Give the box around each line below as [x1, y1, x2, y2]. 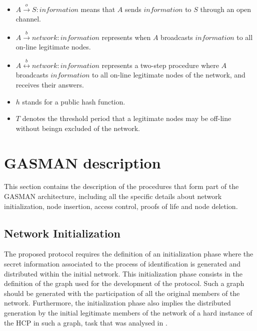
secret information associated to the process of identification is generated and [4, 258, 241, 269]
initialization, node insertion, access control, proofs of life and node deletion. [4, 200, 238, 211]
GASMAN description [4, 152, 161, 172]
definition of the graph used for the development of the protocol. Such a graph [4, 278, 244, 288]
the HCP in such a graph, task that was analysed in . [4, 317, 167, 327]
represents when [101, 31, 151, 42]
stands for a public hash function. [22, 96, 125, 106]
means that [80, 3, 115, 14]
